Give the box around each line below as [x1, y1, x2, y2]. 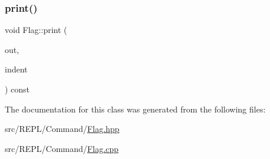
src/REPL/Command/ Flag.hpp [5, 122, 120, 135]
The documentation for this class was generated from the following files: [5, 102, 266, 115]
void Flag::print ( [5, 24, 67, 36]
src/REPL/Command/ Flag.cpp [5, 142, 119, 154]
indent [5, 63, 28, 75]
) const [5, 83, 30, 95]
